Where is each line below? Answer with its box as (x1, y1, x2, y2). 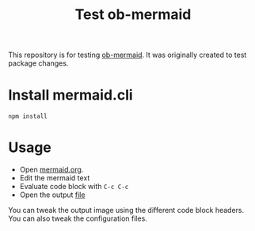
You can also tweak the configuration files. (8, 214, 148, 223)
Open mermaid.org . (19, 165, 84, 175)
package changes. (8, 59, 69, 68)
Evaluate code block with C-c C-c (19, 182, 129, 191)
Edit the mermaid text (19, 173, 90, 183)
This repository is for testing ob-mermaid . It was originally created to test (8, 50, 247, 60)
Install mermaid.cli (8, 86, 133, 104)
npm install (8, 112, 48, 120)
